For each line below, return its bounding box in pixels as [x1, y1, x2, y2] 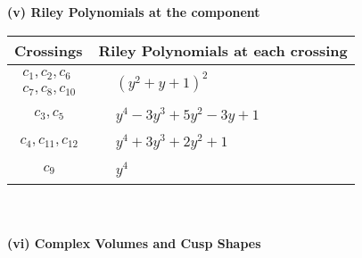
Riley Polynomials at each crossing [98, 39, 348, 61]
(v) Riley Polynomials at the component [7, 3, 260, 21]
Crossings [14, 39, 83, 61]
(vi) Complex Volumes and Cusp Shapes [7, 233, 261, 252]
